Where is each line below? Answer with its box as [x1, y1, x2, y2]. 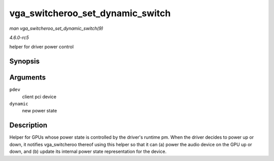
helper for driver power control [9, 44, 74, 50]
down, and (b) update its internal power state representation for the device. [9, 148, 167, 154]
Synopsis [9, 57, 40, 66]
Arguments [9, 73, 46, 82]
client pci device [22, 94, 57, 100]
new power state [22, 108, 57, 114]
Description [9, 121, 48, 130]
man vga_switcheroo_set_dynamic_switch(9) [9, 25, 104, 31]
